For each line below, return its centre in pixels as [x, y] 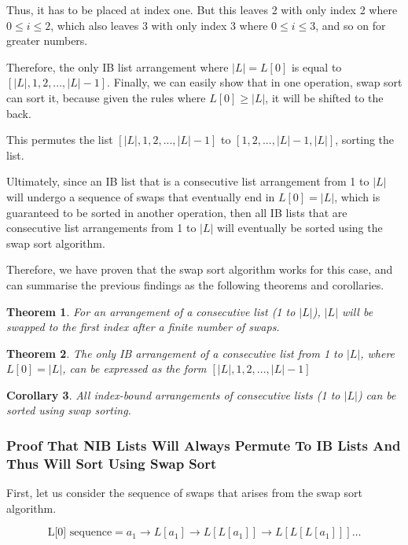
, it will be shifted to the [324, 97]
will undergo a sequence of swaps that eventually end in [141, 196]
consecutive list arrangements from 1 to [101, 228]
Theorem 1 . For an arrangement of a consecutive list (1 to [151, 311]
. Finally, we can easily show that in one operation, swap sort [255, 82]
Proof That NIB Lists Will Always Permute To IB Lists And [204, 445]
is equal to [316, 66]
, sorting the [365, 140]
